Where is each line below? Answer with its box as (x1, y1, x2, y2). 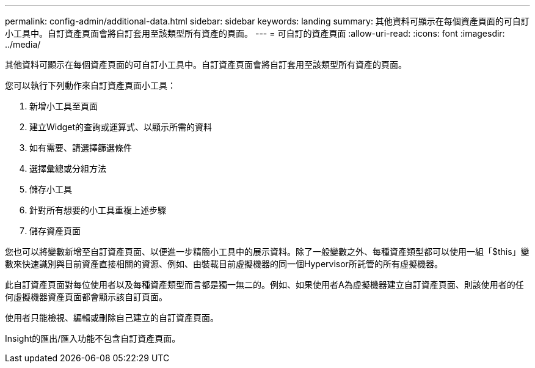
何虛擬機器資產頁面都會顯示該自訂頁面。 (5, 292, 167, 302)
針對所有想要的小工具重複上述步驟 (29, 205, 166, 215)
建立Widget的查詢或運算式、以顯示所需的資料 (29, 122, 213, 132)
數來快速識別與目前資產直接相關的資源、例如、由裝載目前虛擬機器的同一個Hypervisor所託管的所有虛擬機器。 (5, 259, 443, 269)
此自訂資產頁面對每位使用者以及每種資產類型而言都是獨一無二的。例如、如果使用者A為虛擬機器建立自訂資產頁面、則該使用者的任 (5, 279, 524, 290)
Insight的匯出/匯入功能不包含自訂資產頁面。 (5, 333, 181, 344)
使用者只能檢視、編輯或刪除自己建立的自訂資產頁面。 (5, 312, 219, 323)
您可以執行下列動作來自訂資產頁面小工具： (5, 80, 176, 90)
